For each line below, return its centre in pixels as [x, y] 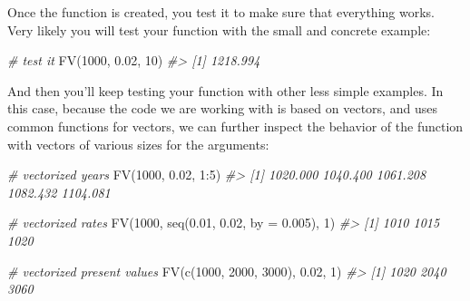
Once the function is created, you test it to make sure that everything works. [221, 12]
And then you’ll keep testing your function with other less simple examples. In [225, 90]
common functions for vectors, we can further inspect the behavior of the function [235, 126]
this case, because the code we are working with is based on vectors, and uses [222, 108]
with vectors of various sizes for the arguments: [138, 144]
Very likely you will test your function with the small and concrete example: [219, 29]
